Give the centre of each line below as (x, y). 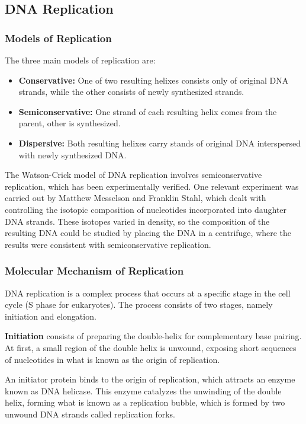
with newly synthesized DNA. (73, 154)
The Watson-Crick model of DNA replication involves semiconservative (133, 175)
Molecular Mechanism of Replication (94, 271)
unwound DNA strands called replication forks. (90, 414)
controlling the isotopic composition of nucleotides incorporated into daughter (146, 209)
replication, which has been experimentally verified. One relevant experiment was (152, 186)
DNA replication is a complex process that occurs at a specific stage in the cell (148, 293)
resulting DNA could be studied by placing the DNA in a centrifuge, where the (148, 233)
